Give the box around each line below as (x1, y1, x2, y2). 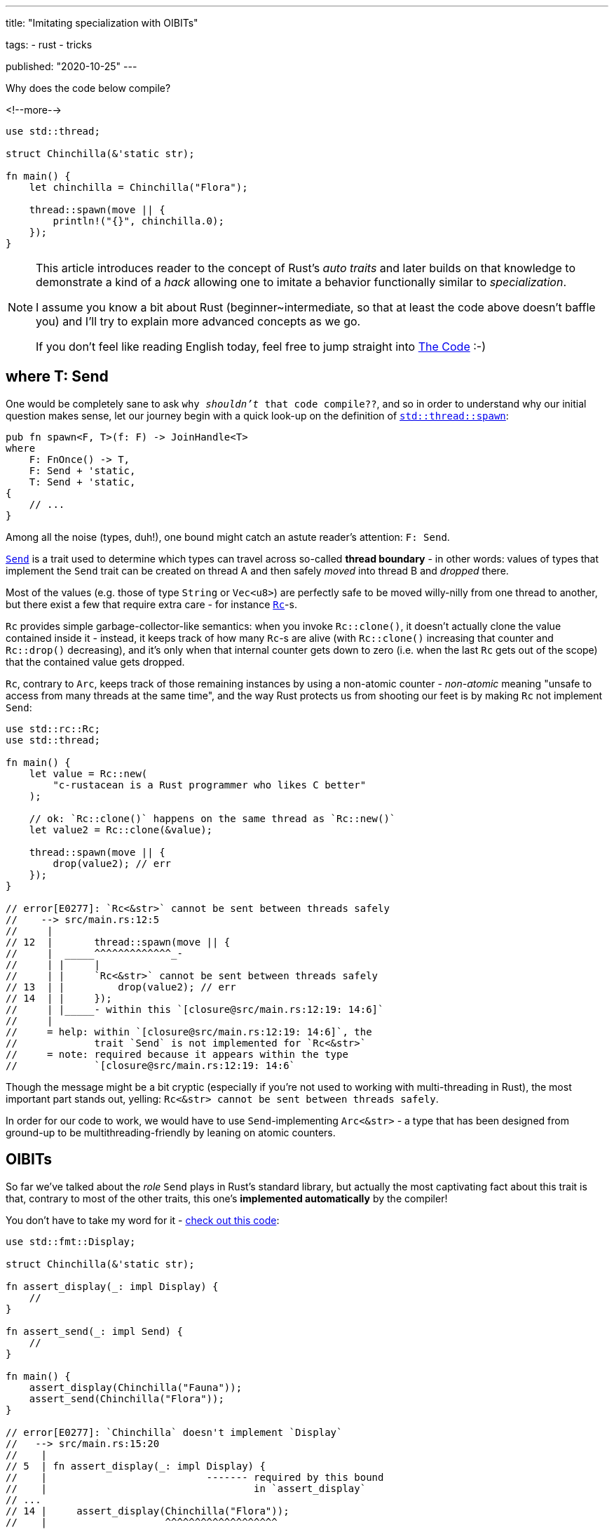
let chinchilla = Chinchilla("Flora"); (29, 182, 248, 193)
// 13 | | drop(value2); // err (6, 981, 236, 993)
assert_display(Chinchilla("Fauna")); (29, 1381, 243, 1393)
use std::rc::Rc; (6, 723, 100, 734)
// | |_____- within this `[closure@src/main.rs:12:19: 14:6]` (6, 1003, 384, 1015)
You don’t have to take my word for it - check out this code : (6, 1214, 280, 1226)
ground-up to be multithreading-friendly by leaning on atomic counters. (6, 1126, 336, 1138)
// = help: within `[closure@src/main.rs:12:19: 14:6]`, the (6, 1026, 372, 1037)
